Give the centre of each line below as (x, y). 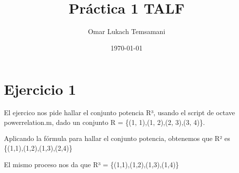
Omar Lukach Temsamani (127, 31)
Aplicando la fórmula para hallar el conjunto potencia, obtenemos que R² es (117, 138)
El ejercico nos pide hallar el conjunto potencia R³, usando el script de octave (119, 112)
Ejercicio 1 (40, 89)
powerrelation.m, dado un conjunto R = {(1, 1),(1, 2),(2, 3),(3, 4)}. (104, 122)
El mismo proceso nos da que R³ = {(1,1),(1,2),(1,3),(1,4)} (92, 164)
